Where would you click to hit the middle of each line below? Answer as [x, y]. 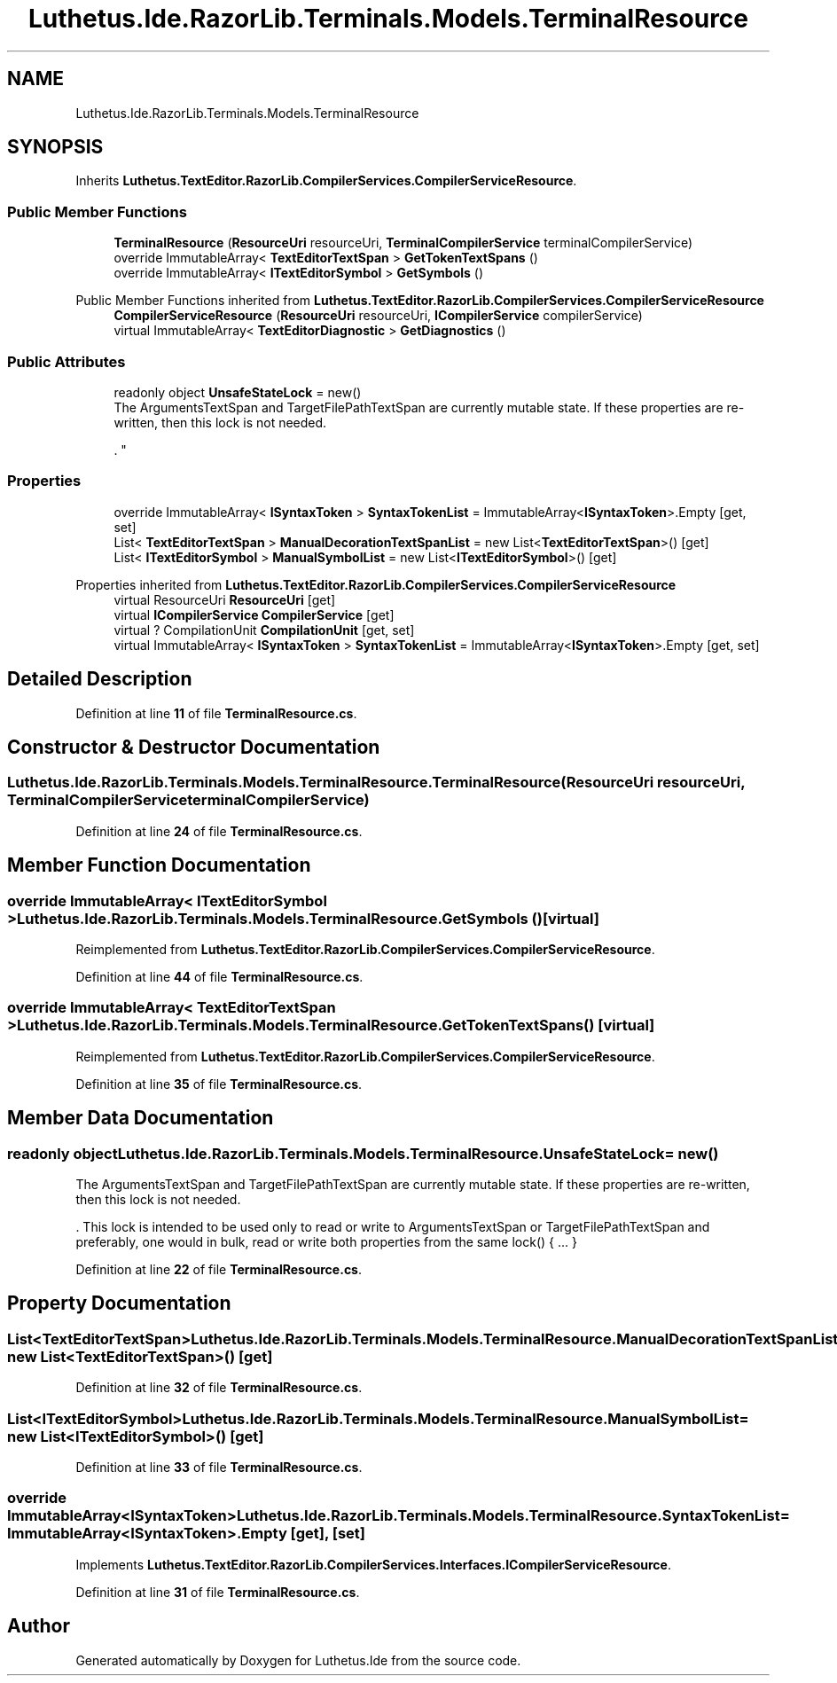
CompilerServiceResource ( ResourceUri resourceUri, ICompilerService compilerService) [378, 316]
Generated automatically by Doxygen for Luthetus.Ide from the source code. [298, 1660]
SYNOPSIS [55, 147]
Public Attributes [66, 361]
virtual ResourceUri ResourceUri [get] [225, 599]
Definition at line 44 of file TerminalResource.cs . [219, 976]
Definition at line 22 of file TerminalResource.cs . [219, 1269]
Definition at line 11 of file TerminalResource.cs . [216, 713]
